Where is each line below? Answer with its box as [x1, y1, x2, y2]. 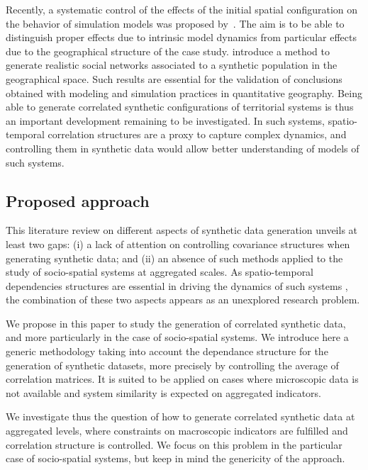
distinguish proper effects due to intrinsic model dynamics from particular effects [6, 30, 357, 45]
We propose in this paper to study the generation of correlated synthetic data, [6, 315, 346, 330]
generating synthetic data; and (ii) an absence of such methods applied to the [6, 250, 343, 265]
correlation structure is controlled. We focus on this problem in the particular [6, 437, 342, 452]
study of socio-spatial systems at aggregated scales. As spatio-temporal [6, 264, 314, 279]
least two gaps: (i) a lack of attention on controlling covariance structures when [6, 236, 350, 251]
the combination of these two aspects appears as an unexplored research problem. [6, 292, 360, 307]
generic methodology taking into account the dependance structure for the [6, 344, 328, 359]
